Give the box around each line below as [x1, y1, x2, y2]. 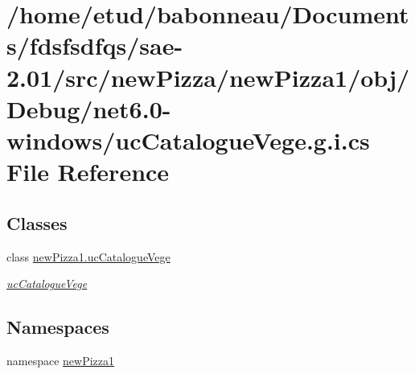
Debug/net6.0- [6, 92, 171, 125]
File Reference [6, 155, 170, 188]
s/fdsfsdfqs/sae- [6, 29, 183, 62]
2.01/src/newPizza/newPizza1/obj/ [6, 60, 410, 93]
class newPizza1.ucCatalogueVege [6, 248, 171, 265]
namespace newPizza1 [6, 351, 115, 368]
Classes [6, 210, 68, 235]
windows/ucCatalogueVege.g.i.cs [6, 123, 370, 156]
